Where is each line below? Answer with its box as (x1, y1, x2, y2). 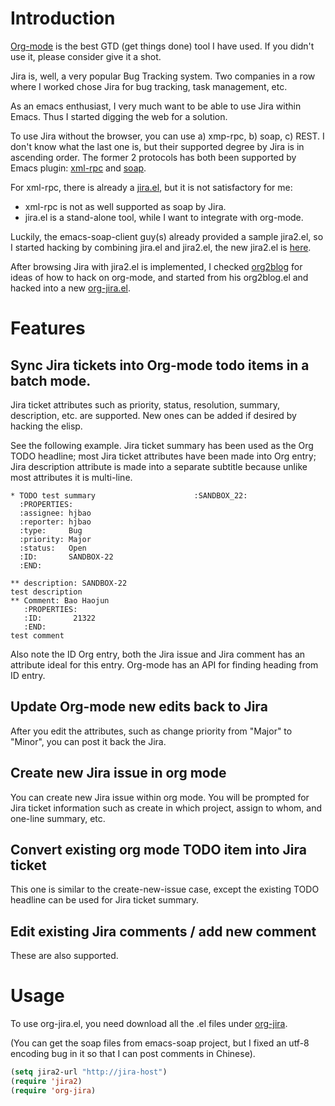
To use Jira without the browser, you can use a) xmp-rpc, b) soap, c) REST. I (10, 130, 325, 142)
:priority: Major (19, 534, 92, 544)
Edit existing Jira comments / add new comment (10, 923, 317, 940)
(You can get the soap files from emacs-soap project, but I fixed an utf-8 (10, 1037, 310, 1049)
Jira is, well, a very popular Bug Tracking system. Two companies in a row (10, 70, 316, 82)
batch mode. (10, 372, 92, 389)
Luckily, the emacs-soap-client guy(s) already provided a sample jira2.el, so (10, 230, 324, 242)
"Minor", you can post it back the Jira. (10, 735, 167, 747)
